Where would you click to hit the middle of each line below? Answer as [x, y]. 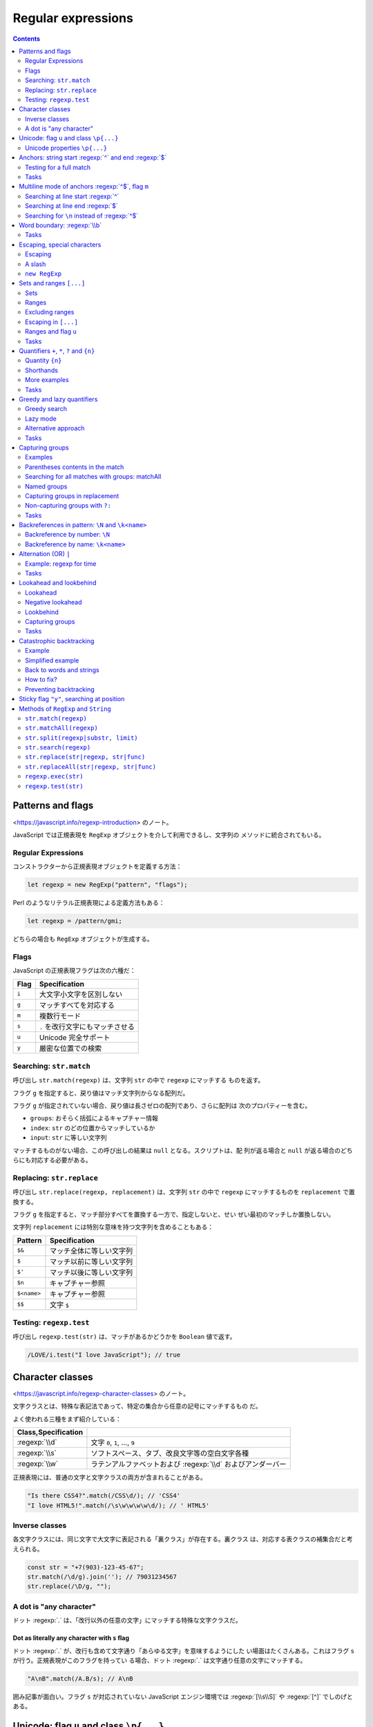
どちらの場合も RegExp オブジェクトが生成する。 [83, 939]
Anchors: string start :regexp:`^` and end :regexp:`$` [93, 158]
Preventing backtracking [60, 689]
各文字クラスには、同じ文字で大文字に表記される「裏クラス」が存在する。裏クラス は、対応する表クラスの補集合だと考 [183, 1539]
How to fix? [41, 680]
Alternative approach [55, 428]
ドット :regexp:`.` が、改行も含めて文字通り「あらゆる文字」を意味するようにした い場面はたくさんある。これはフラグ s [184, 1650]
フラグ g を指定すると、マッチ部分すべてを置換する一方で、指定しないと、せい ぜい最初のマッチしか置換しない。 [174, 1214]
